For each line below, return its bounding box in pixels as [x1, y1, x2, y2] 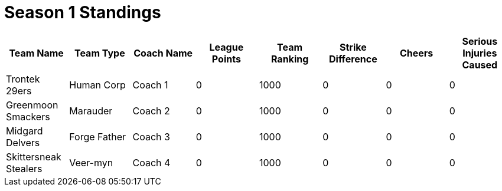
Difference [329, 52, 377, 65]
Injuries [462, 47, 497, 59]
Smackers [6, 110, 50, 123]
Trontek [6, 73, 40, 85]
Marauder [69, 104, 113, 117]
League [209, 41, 244, 53]
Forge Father [69, 130, 126, 143]
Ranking [270, 52, 309, 65]
